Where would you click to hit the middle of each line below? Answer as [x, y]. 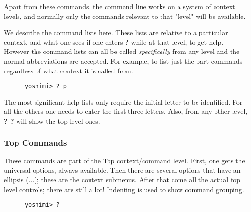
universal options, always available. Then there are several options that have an [122, 170]
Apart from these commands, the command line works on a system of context [120, 6]
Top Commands [36, 142]
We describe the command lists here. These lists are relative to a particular [116, 32]
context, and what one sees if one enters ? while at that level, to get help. [114, 42]
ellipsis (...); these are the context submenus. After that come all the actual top [122, 179]
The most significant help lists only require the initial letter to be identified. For [123, 101]
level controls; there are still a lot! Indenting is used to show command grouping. [124, 189]
